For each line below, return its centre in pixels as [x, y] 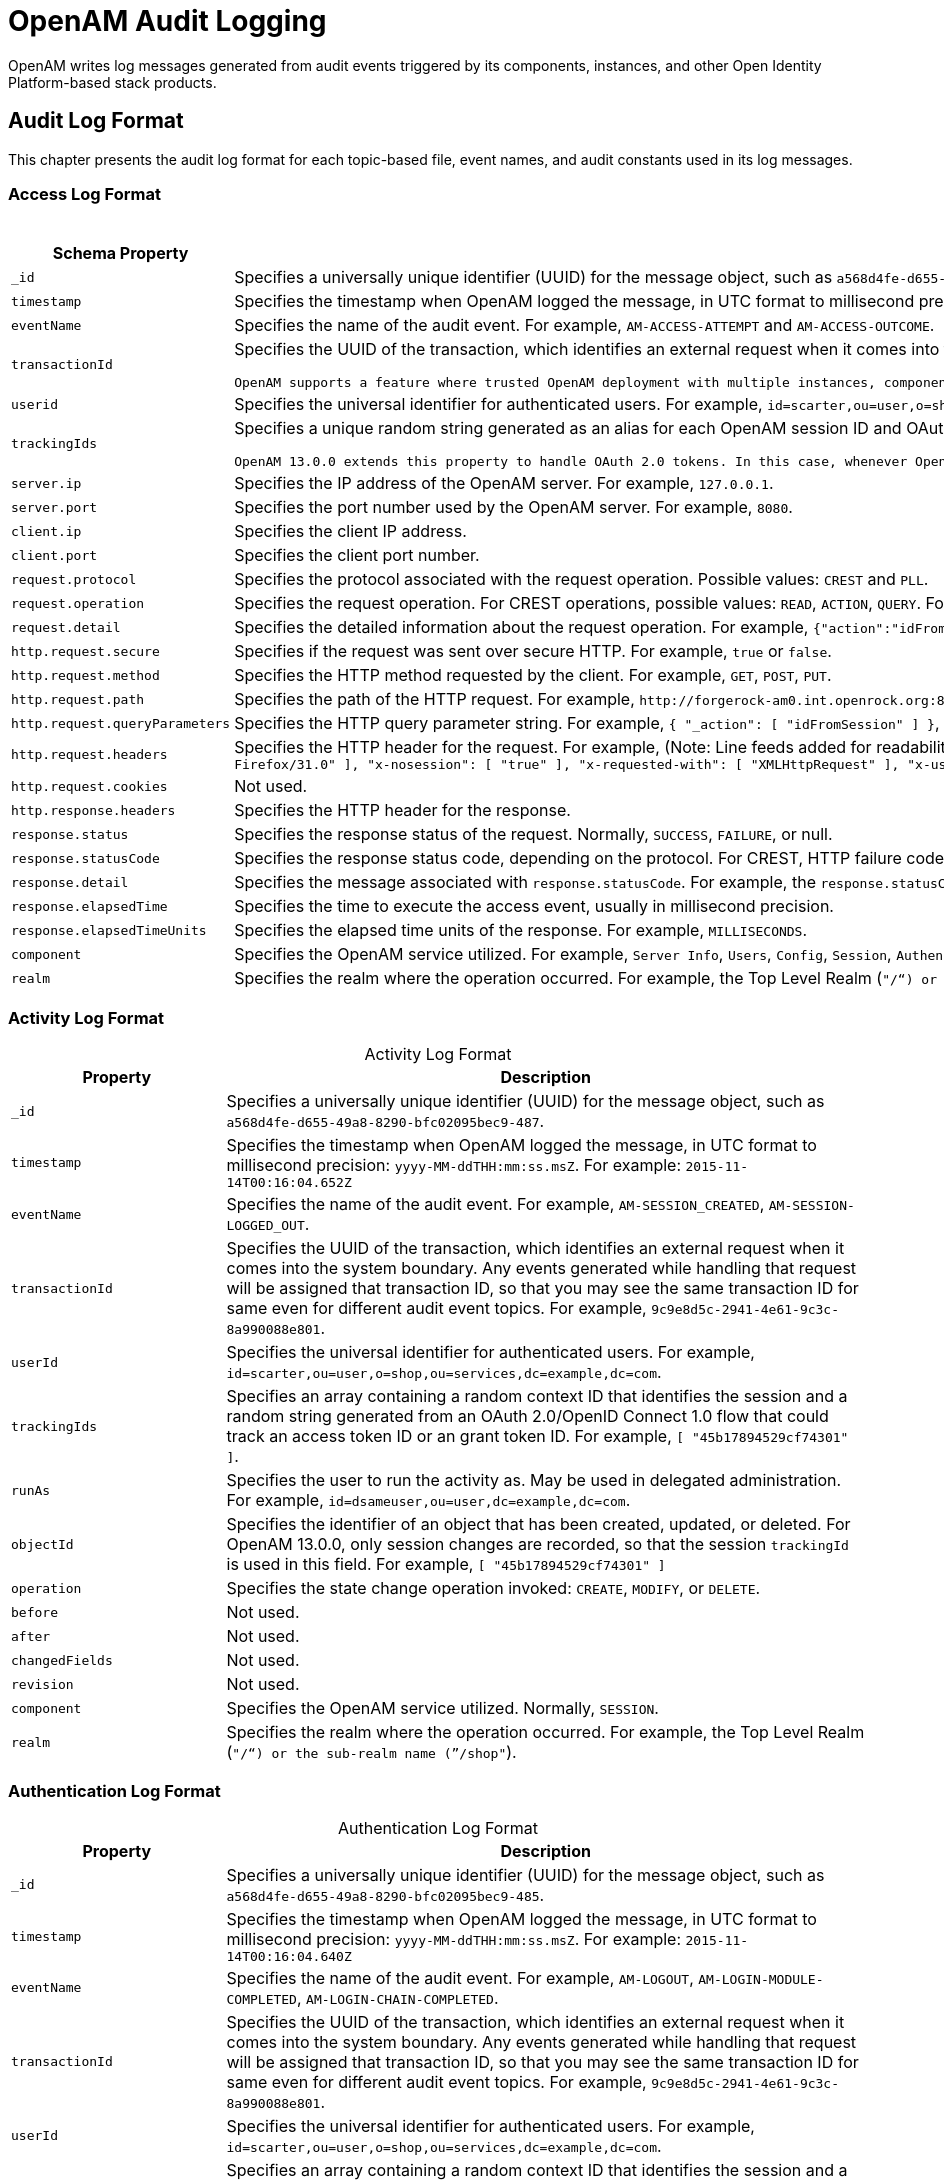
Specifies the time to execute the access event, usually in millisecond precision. [534, 906]
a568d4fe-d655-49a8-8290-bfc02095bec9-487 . [385, 1121]
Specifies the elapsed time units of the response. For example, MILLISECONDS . [521, 930]
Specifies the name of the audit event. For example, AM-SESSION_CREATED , [495, 1204]
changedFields [62, 1660]
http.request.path [78, 699]
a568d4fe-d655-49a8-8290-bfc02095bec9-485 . [385, 1894]
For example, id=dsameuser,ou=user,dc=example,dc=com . [428, 1500]
